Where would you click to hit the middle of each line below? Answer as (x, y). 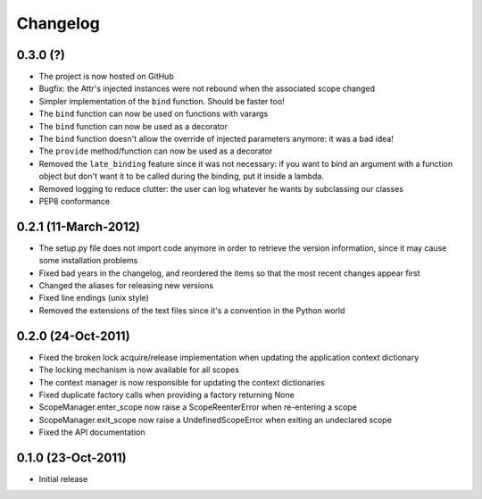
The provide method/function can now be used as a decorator (156, 151)
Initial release (63, 478)
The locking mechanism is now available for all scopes (139, 370)
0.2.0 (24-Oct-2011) (73, 336)
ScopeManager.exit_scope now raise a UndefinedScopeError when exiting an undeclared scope (216, 420)
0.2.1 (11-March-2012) (78, 226)
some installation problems (88, 261)
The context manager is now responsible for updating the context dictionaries (182, 382)
